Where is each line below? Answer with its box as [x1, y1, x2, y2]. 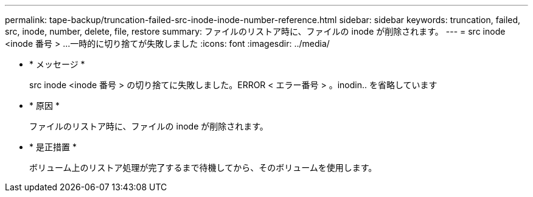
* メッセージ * [29, 59, 85, 69]
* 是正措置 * [29, 142, 77, 152]
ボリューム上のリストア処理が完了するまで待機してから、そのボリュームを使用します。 [29, 162, 377, 173]
